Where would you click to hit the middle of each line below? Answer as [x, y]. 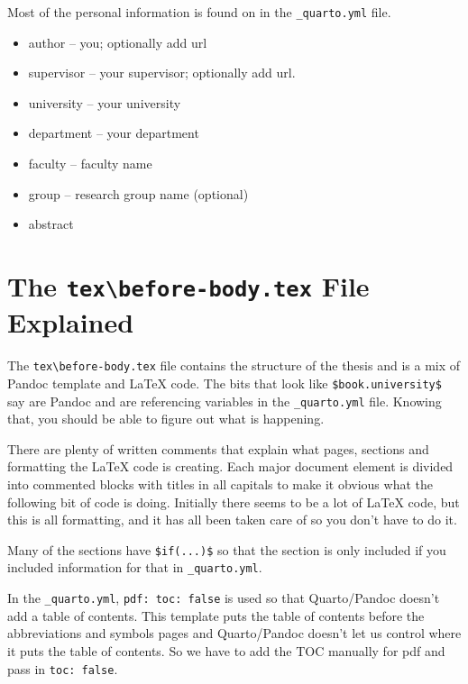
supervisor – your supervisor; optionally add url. [162, 73]
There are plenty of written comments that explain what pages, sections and [218, 448]
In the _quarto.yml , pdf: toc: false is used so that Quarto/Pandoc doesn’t [224, 598]
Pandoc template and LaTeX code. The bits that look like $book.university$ [225, 383]
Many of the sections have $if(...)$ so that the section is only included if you [227, 549]
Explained [71, 322]
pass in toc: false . [63, 668]
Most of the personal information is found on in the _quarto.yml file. [199, 12]
